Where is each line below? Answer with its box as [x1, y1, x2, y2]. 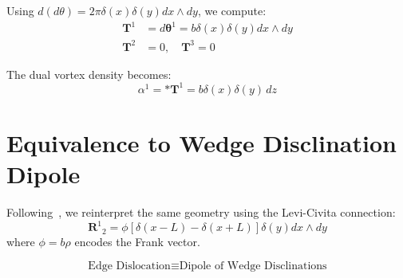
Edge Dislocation [88, 260, 171, 272]
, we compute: [197, 2, 267, 18]
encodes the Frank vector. [74, 233, 200, 250]
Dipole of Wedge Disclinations [179, 260, 327, 272]
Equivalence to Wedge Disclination [6, 126, 397, 159]
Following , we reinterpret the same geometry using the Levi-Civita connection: [6, 204, 396, 221]
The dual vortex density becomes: [6, 65, 172, 82]
